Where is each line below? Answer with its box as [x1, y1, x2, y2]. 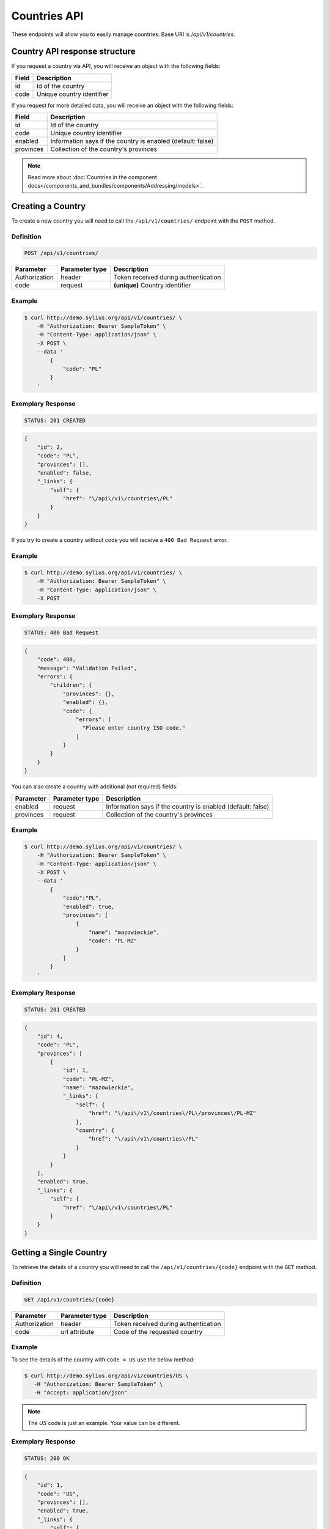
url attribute [61, 1327, 95, 1336]
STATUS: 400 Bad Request [24, 629, 99, 636]
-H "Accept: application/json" [34, 1389, 128, 1396]
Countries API [11, 9, 84, 23]
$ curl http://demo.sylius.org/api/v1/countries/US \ [24, 1372, 189, 1379]
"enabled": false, [37, 470, 92, 476]
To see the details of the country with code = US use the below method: [11, 1355, 195, 1363]
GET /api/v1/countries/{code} [24, 1296, 115, 1303]
